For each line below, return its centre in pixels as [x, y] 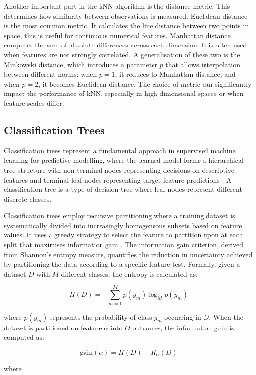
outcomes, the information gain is [183, 327]
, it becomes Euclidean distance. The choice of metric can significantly [145, 83]
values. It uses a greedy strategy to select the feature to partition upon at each [124, 235]
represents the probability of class [101, 316]
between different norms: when [51, 74]
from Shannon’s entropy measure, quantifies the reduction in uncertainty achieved [128, 254]
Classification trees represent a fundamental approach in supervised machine [120, 150]
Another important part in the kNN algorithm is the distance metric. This [117, 6]
